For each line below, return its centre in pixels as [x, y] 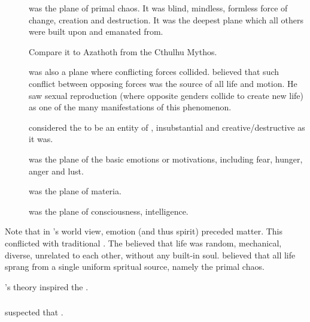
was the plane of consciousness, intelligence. [109, 211]
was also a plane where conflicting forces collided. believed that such [154, 72]
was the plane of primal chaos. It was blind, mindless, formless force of [158, 8]
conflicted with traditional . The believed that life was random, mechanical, [143, 243]
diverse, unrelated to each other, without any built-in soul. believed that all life [150, 255]
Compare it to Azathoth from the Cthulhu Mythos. [123, 51]
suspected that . [34, 312]
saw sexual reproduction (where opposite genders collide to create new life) [166, 95]
